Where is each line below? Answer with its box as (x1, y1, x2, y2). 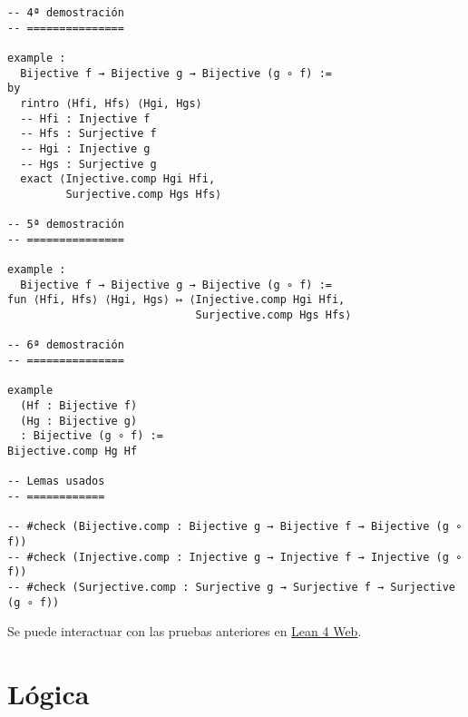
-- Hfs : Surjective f (20, 127, 157, 141)
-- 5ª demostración (7, 218, 124, 231)
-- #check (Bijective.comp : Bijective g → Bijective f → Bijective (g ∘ (7, 520, 463, 534)
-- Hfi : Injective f (20, 112, 151, 125)
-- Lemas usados (7, 475, 105, 488)
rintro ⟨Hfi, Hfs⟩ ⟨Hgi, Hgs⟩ (20, 96, 202, 110)
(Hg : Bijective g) (20, 414, 138, 427)
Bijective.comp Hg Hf (7, 445, 138, 458)
